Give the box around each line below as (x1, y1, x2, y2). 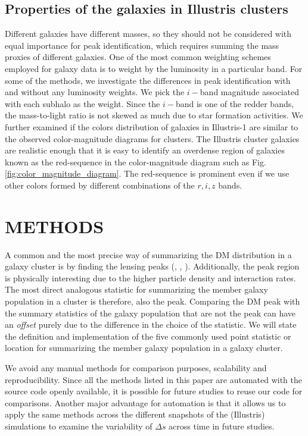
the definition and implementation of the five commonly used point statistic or (5, 330, 291, 342)
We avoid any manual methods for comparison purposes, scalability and (5, 361, 267, 374)
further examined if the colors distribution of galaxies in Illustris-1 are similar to (5, 120, 298, 133)
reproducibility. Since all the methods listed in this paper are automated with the (5, 373, 302, 385)
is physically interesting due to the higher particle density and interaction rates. (5, 271, 296, 284)
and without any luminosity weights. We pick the (5, 86, 185, 98)
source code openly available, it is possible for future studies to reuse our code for (5, 385, 303, 397)
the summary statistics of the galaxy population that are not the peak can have (5, 306, 296, 319)
